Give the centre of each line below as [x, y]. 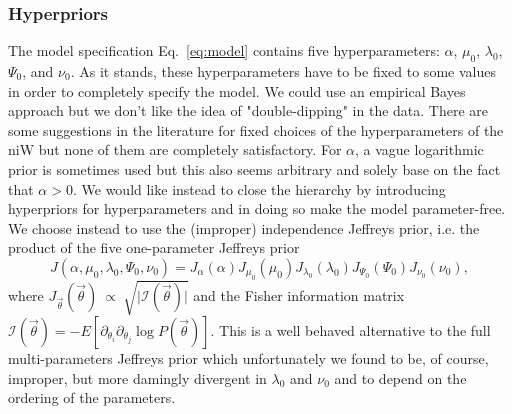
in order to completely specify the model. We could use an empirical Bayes [237, 90]
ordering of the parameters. [92, 397]
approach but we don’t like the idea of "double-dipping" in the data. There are [248, 110]
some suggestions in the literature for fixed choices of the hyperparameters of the [256, 129]
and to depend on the [400, 377]
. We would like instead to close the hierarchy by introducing [259, 188]
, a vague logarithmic [419, 149]
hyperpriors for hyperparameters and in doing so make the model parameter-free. [257, 208]
